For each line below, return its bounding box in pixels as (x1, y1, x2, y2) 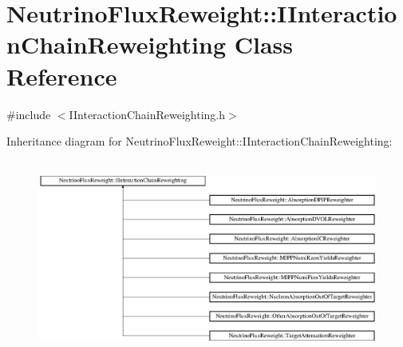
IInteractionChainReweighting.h (69, 106, 226, 122)
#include (6, 106, 51, 122)
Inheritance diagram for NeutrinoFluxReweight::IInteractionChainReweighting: (6, 133, 393, 150)
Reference (6, 59, 117, 92)
